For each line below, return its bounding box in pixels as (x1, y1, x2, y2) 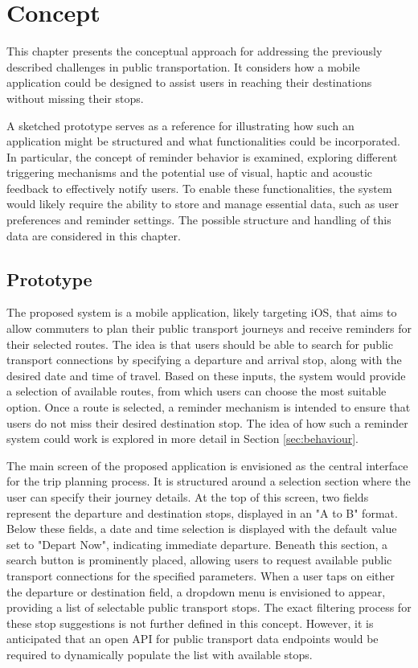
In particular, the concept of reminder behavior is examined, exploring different (6, 148, 398, 165)
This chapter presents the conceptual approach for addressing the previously (6, 43, 383, 59)
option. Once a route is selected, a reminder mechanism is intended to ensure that (6, 399, 411, 416)
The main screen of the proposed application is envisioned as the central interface (6, 457, 408, 473)
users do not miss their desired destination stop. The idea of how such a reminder (6, 414, 408, 431)
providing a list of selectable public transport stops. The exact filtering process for (6, 599, 412, 616)
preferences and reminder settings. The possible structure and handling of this (6, 211, 391, 228)
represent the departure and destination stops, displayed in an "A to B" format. (6, 504, 398, 521)
